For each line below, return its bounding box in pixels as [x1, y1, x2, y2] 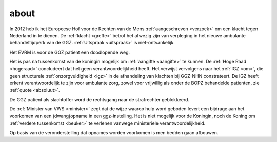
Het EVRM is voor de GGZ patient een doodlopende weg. [9, 49, 130, 55]
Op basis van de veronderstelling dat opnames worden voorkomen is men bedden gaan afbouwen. [9, 129, 219, 135]
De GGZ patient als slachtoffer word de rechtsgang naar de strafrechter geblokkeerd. [9, 97, 190, 103]
